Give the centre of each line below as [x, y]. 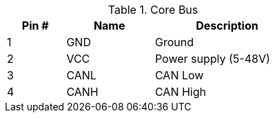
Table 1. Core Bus [153, 10]
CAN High [180, 92]
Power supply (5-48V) [212, 59]
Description [227, 26]
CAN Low [179, 75]
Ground [174, 42]
